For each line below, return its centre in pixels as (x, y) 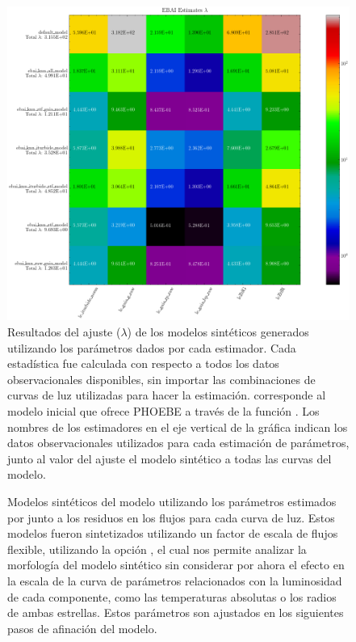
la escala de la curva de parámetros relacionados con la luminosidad (175, 580)
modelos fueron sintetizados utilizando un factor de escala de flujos (173, 533)
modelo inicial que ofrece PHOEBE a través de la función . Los (163, 411)
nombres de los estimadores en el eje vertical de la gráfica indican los (178, 427)
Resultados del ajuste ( (64, 332)
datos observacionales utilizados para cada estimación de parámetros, (178, 443)
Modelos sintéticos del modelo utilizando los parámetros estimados (172, 501)
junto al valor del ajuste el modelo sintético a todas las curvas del (170, 458)
